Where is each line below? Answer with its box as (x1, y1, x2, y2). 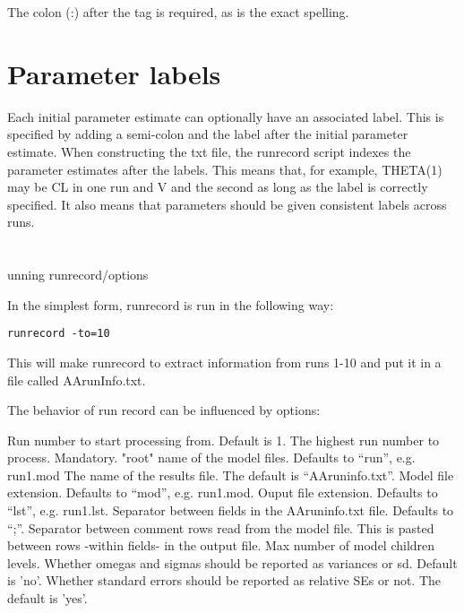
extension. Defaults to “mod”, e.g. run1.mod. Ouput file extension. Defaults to (7, 483, 438, 502)
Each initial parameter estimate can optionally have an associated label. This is (7, 107, 444, 125)
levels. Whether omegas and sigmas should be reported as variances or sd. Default (7, 553, 458, 572)
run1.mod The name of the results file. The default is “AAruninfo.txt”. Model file (7, 465, 454, 484)
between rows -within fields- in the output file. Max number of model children (7, 536, 435, 555)
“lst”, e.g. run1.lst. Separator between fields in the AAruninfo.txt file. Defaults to (7, 501, 454, 520)
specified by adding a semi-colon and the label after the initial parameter (7, 125, 408, 143)
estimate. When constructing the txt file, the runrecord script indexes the (7, 142, 411, 160)
